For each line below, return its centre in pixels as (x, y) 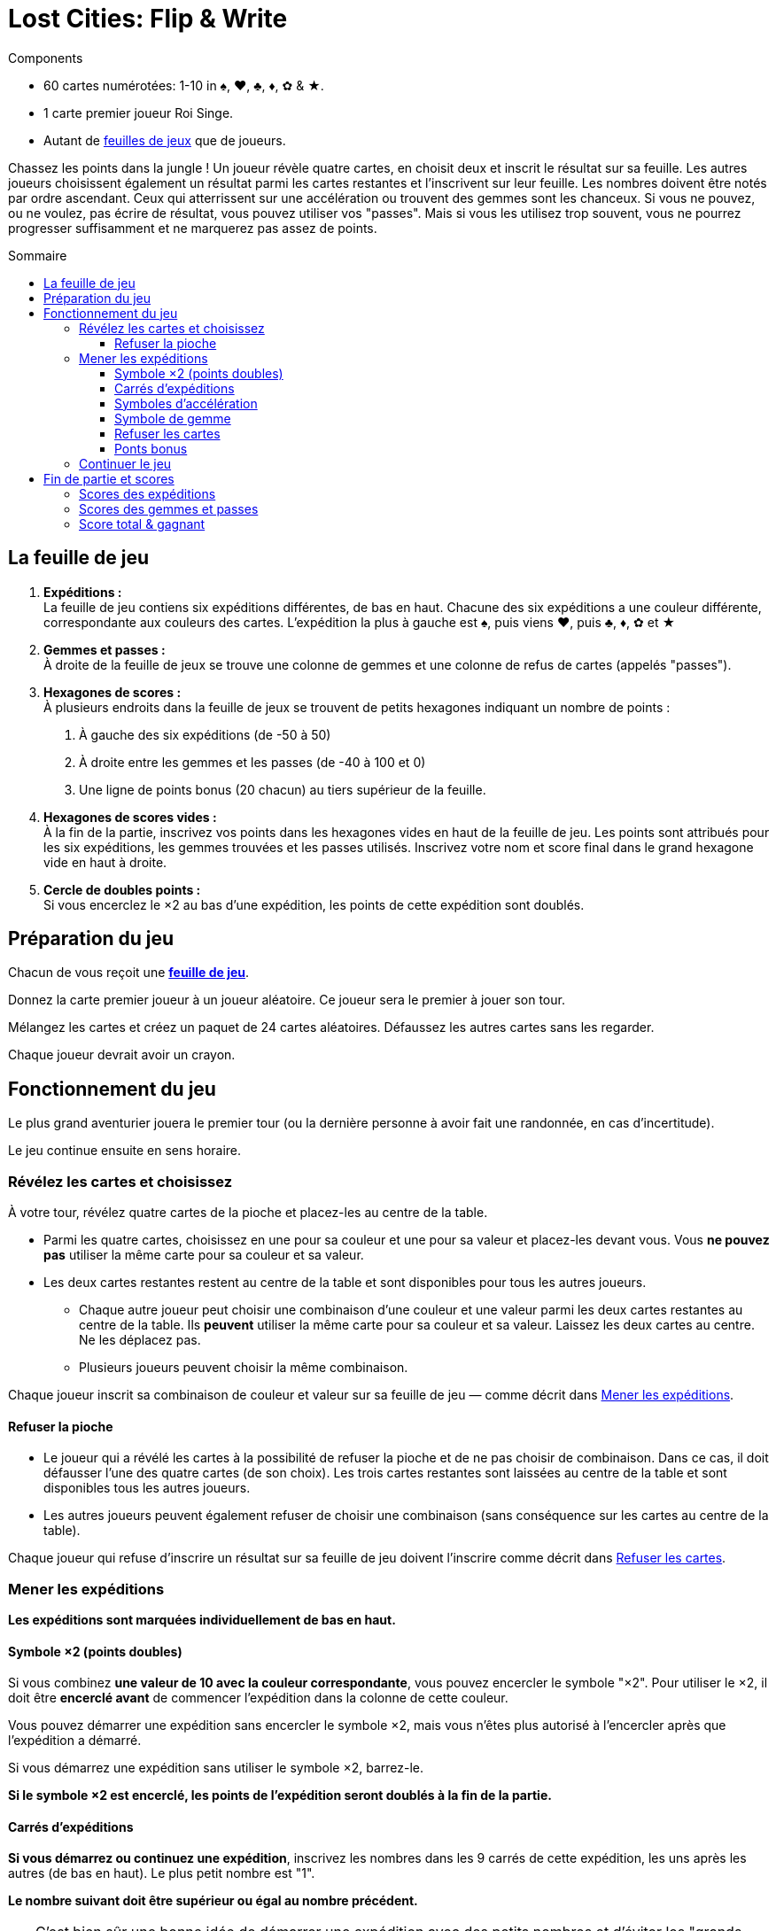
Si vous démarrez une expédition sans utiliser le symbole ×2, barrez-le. (216, 1768)
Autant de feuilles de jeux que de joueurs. (165, 140)
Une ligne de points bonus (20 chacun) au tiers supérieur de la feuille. (283, 789)
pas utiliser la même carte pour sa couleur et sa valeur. (204, 1255)
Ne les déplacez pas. (140, 1340)
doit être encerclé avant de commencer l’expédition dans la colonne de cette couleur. (258, 1698)
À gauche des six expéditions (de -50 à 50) (205, 734)
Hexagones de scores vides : (130, 817)
